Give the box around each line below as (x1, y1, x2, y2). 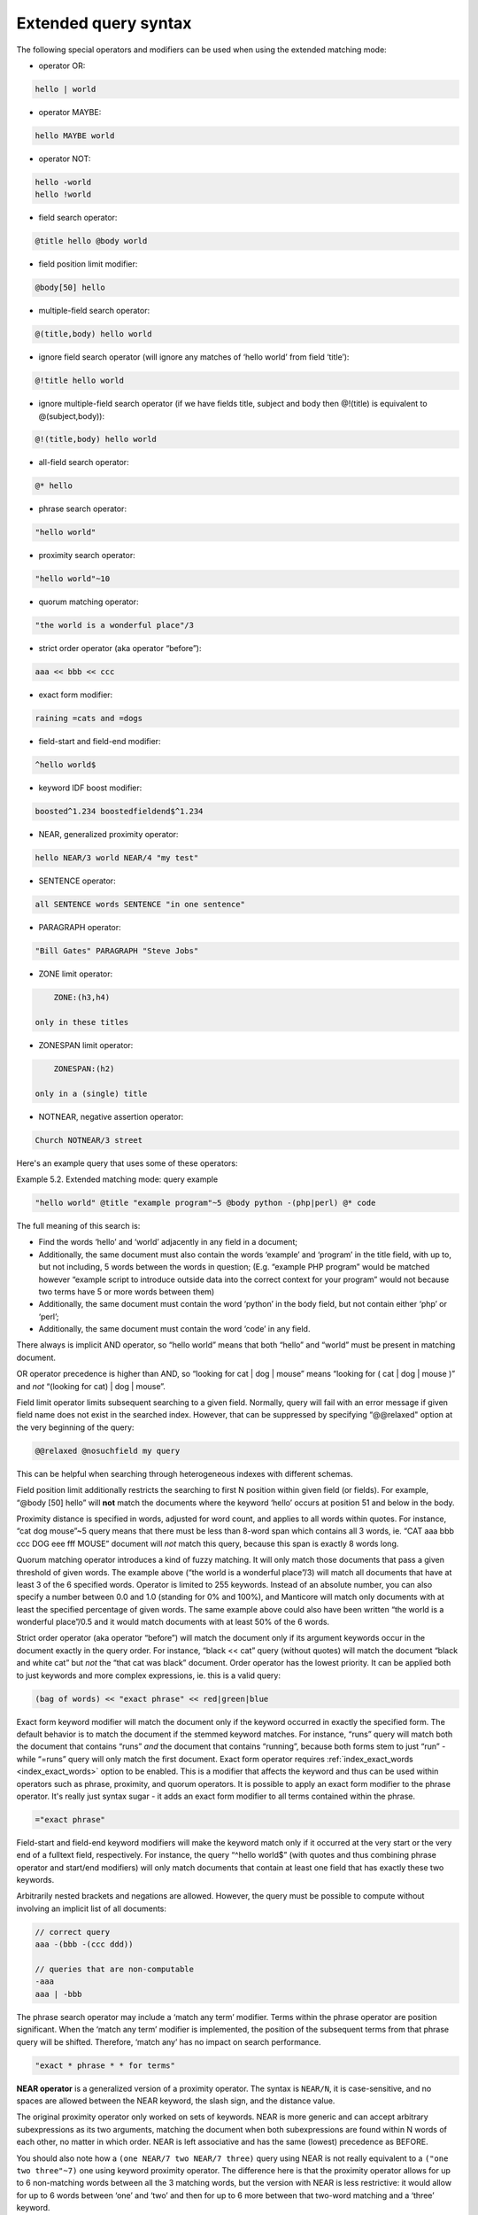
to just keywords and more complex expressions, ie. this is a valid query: (16, 1670, 281, 1681)
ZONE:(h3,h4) (53, 992, 111, 1003)
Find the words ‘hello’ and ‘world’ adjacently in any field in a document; (38, 1237, 298, 1247)
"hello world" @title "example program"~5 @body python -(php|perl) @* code (35, 1197, 376, 1208)
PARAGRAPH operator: (38, 922, 121, 933)
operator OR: (38, 60, 86, 71)
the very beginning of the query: (16, 1422, 135, 1433)
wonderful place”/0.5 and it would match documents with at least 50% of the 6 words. (16, 1617, 330, 1628)
